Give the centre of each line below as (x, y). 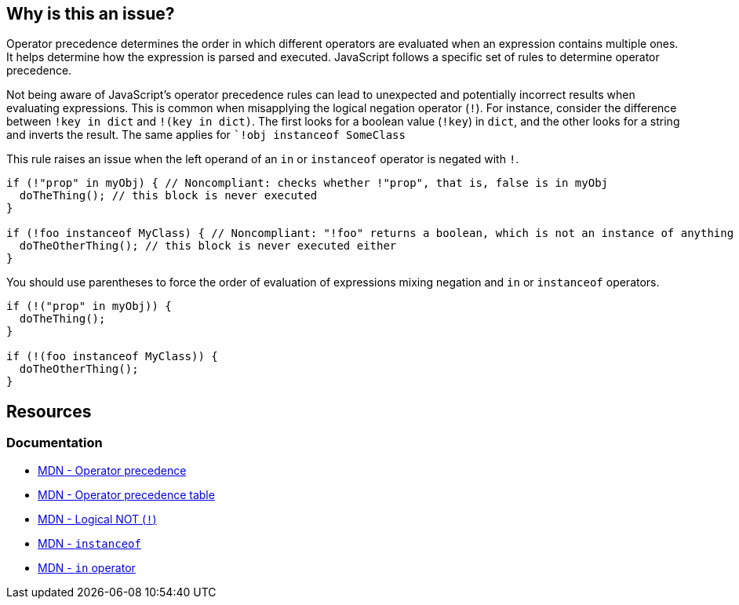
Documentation (55, 443)
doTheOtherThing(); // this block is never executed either (208, 246)
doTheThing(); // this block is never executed (168, 196)
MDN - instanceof (89, 543)
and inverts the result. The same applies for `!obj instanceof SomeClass (206, 135)
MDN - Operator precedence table (126, 494)
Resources (49, 411)
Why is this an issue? (91, 14)
